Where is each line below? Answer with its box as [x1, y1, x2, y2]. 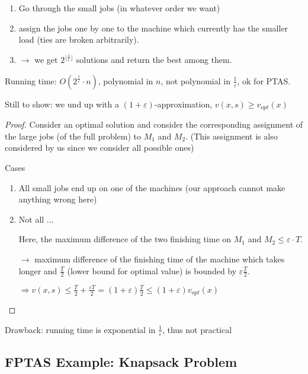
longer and [18, 264, 57, 277]
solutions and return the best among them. [76, 53, 232, 66]
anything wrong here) [18, 193, 97, 205]
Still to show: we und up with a [5, 97, 119, 110]
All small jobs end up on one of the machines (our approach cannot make [18, 181, 285, 194]
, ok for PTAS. [237, 74, 291, 87]
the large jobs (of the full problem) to [5, 129, 142, 142]
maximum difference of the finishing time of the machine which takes [34, 252, 285, 265]
